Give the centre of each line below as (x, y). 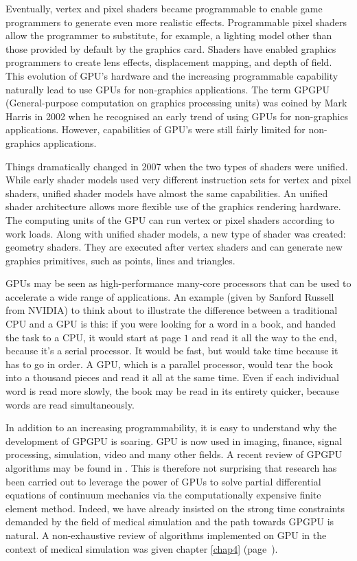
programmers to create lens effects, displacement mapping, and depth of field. (169, 62)
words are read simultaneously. (70, 404)
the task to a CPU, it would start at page (93, 337)
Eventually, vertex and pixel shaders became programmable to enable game (164, 8)
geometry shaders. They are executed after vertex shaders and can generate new (174, 247)
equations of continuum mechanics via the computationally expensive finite (163, 495)
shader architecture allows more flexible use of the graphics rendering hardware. (173, 206)
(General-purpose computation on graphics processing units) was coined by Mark (176, 103)
